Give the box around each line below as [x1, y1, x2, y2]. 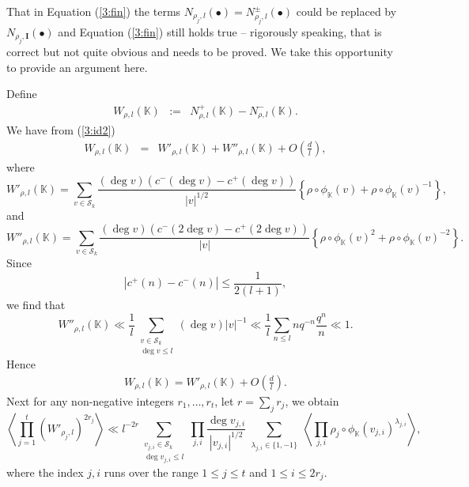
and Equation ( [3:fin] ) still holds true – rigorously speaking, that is [58, 23, 382, 40]
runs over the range [104, 463, 199, 480]
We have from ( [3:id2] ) [6, 122, 115, 138]
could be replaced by [296, 3, 397, 19]
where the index [6, 463, 84, 480]
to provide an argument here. [6, 59, 148, 75]
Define [6, 85, 37, 102]
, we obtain [285, 392, 339, 409]
